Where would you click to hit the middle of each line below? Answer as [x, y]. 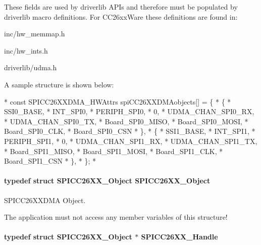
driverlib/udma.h [31, 67]
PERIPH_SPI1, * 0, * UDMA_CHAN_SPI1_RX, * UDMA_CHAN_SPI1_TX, [131, 141]
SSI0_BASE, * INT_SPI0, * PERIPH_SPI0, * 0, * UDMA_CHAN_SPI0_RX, [129, 111]
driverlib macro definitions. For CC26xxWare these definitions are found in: [121, 16]
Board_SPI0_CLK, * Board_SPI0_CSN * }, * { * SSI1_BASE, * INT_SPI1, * [130, 131]
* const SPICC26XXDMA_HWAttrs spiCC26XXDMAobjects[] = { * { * [118, 101]
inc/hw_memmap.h [35, 34]
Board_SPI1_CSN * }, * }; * [50, 161]
